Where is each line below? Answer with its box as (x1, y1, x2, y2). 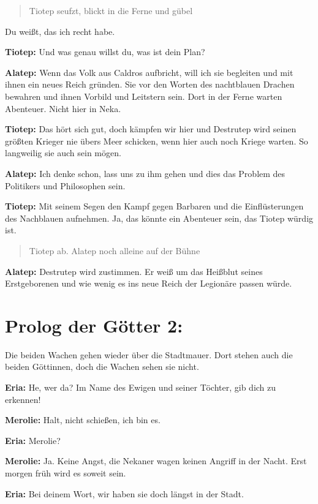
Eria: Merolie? (5, 434, 61, 446)
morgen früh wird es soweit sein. (5, 466, 126, 479)
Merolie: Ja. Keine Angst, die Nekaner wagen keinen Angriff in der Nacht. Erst (5, 454, 307, 467)
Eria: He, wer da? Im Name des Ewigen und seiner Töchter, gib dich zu (5, 381, 276, 393)
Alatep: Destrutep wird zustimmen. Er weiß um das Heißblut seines (5, 265, 263, 277)
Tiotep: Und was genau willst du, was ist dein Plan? (5, 45, 205, 58)
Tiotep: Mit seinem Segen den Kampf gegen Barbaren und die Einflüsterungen (5, 200, 304, 213)
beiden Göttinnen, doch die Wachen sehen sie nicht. (5, 360, 199, 373)
